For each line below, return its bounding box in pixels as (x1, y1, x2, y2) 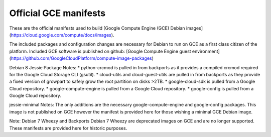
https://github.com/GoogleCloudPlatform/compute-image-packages (11, 55, 153, 61)
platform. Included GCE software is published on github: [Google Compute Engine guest (9, 48, 191, 54)
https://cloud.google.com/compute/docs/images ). (11, 32, 114, 38)
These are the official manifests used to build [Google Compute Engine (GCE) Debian (9, 25, 185, 31)
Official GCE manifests (9, 8, 105, 19)
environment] (192, 48, 220, 54)
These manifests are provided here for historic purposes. (9, 125, 127, 131)
